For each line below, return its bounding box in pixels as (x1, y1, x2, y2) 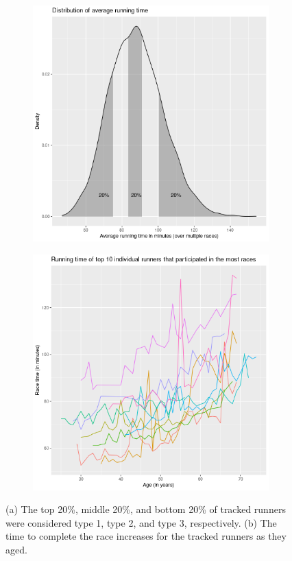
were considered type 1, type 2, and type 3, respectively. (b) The (5, 515, 277, 529)
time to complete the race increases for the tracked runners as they (5, 529, 287, 543)
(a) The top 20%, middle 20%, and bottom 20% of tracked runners (5, 502, 286, 516)
